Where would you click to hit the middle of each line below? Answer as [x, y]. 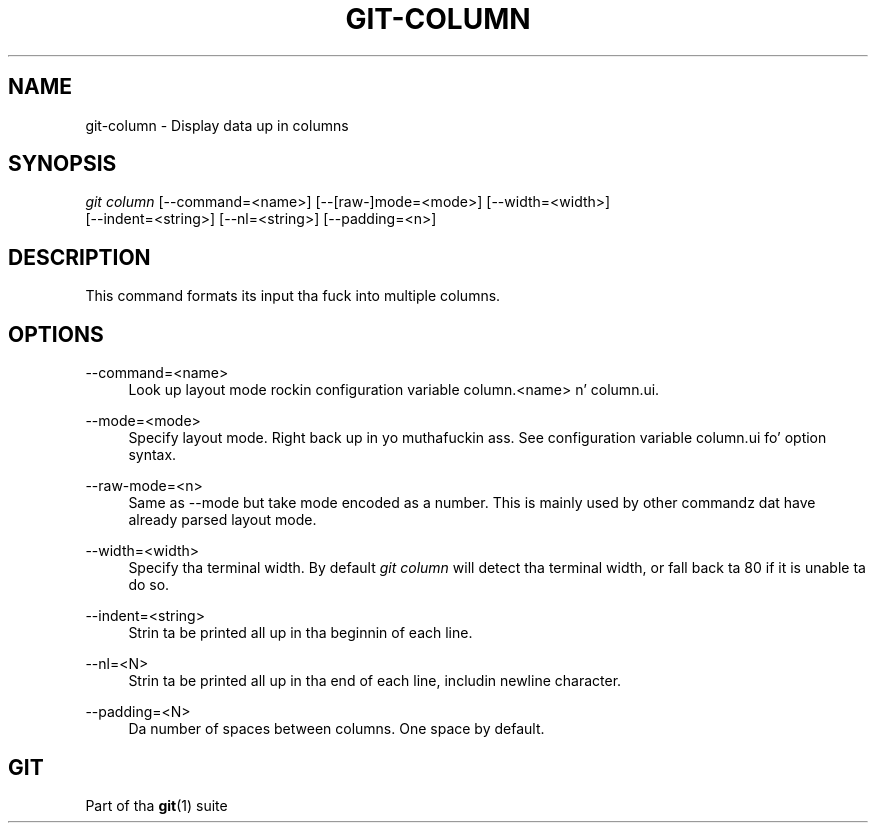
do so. [149, 585]
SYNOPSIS [62, 164]
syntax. [152, 455]
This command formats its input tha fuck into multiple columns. [293, 296]
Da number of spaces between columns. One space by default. [336, 729]
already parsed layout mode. [222, 520]
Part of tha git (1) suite [156, 805]
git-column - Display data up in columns [217, 125]
